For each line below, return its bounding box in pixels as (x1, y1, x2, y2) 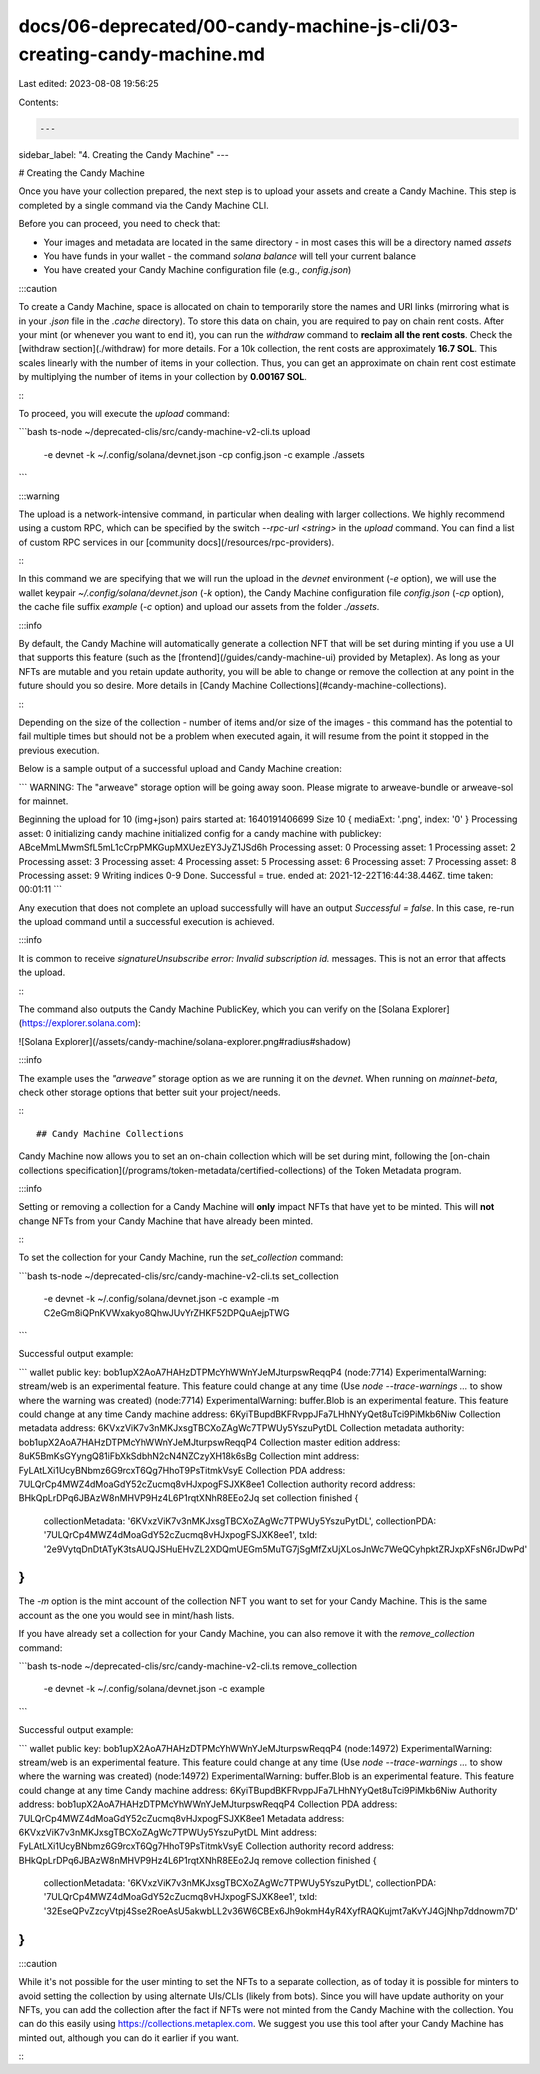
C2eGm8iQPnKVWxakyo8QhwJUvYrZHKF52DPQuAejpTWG (43, 1306, 290, 1319)
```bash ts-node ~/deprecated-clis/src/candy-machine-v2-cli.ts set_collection (18, 1270, 339, 1282)
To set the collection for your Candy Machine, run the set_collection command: (18, 1251, 344, 1264)
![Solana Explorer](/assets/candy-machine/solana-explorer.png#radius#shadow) (18, 1035, 352, 1047)
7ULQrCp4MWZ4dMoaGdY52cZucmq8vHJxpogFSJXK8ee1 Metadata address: (18, 1812, 345, 1824)
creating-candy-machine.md (18, 43, 265, 65)
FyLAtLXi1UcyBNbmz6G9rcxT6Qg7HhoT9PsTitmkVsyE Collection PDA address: (18, 1464, 346, 1476)
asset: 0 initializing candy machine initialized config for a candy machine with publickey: (18, 827, 382, 839)
